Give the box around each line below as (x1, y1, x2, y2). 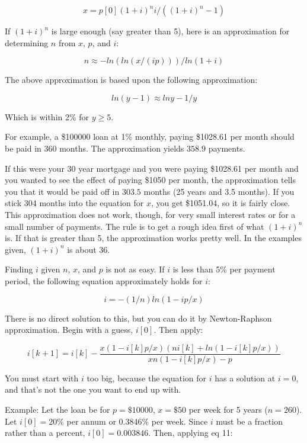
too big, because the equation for (87, 371, 206, 384)
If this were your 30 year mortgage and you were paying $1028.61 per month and (5, 162, 299, 174)
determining (5, 36, 49, 49)
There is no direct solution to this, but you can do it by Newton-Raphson (5, 312, 272, 324)
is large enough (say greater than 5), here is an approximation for (51, 25, 290, 37)
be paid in (5, 142, 41, 154)
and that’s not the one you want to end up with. (5, 383, 181, 396)
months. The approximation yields (59, 142, 184, 154)
